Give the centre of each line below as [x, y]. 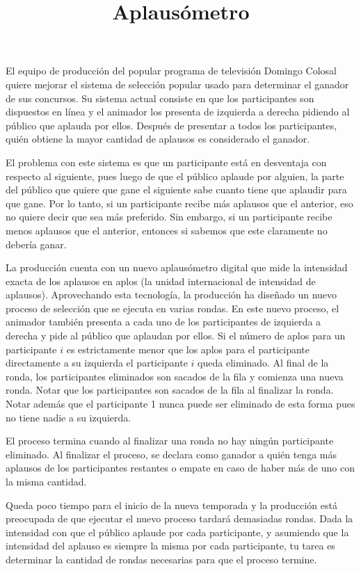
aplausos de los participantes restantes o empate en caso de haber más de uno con [180, 468]
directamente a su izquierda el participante [97, 363]
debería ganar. [36, 244]
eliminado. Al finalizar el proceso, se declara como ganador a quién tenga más [171, 454]
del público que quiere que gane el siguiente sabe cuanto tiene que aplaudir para [176, 190]
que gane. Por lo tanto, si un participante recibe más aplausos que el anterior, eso [179, 203]
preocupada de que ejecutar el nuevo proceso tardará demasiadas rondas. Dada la [179, 518]
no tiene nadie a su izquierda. [69, 417]
